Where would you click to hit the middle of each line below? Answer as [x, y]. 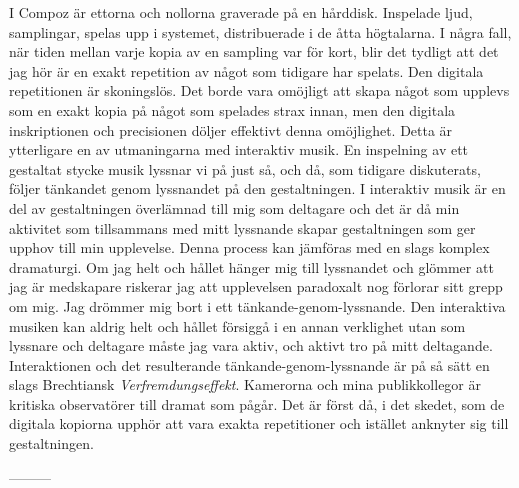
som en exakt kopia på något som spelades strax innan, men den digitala [232, 109]
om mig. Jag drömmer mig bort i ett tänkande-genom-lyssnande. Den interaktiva [257, 305]
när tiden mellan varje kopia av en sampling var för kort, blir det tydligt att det [254, 51]
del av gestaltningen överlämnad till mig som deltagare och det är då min [234, 207]
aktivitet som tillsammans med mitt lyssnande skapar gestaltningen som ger [242, 227]
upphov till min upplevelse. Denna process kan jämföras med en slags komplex [249, 247]
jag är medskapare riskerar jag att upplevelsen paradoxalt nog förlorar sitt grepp [256, 286]
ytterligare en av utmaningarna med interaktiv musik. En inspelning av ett [239, 149]
